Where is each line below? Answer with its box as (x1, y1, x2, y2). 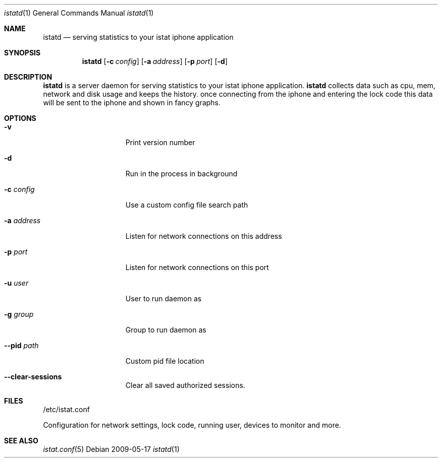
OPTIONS (4, 114, 36, 122)
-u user (4, 279, 29, 287)
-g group (4, 310, 34, 318)
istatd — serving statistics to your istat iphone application (43, 33, 234, 41)
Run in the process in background (125, 169, 238, 178)
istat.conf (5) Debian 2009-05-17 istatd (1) (43, 445, 180, 453)
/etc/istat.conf (43, 405, 90, 414)
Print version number (125, 138, 195, 147)
